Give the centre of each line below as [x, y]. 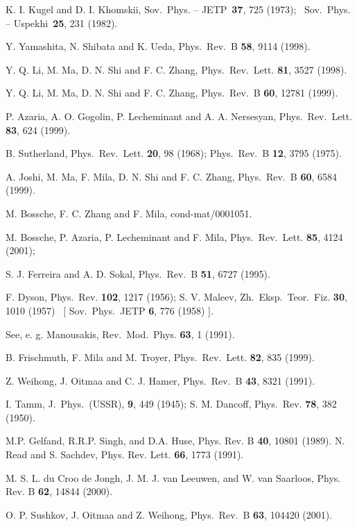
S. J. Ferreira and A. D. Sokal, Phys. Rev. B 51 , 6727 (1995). [138, 273]
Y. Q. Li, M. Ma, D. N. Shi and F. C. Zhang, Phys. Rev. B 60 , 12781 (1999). [172, 93]
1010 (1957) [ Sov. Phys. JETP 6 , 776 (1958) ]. [110, 310]
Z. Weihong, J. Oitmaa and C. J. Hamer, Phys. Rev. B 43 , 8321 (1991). [160, 380]
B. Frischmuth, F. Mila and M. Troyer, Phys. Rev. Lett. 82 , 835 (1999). [160, 357]
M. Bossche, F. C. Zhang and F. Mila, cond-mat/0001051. [129, 213]
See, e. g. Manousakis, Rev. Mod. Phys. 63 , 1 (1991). [120, 334]
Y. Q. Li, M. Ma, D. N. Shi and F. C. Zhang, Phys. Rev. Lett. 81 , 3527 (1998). [176, 69]
